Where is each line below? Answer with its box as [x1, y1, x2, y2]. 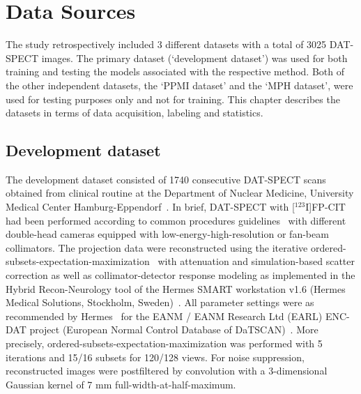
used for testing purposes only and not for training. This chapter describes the [6, 91, 340, 106]
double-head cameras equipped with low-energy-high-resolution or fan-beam [6, 227, 329, 241]
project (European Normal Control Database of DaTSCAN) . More [29, 322, 318, 337]
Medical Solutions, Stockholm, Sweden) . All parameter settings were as [6, 295, 314, 310]
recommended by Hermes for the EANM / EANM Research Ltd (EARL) [6, 308, 323, 323]
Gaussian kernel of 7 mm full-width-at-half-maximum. [6, 377, 236, 391]
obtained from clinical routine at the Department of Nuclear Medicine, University [6, 185, 354, 200]
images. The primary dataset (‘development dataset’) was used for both [41, 50, 348, 65]
